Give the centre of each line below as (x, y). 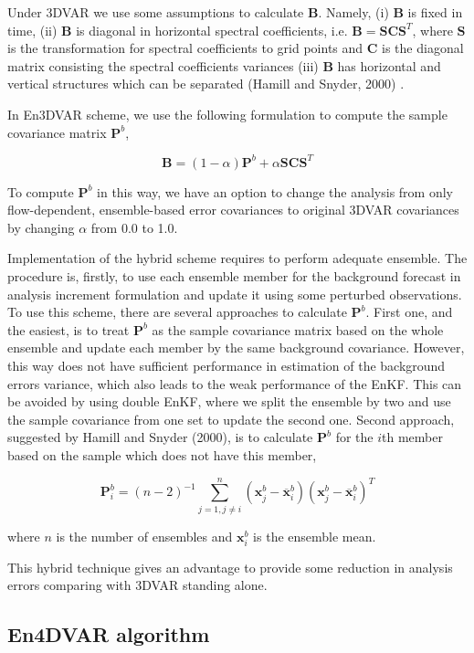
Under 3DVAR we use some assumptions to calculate (156, 12)
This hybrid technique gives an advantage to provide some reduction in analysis (230, 567)
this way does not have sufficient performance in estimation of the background (226, 365)
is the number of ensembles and (144, 536)
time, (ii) (32, 30)
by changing (41, 227)
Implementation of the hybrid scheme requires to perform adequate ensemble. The (237, 258)
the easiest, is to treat (68, 329)
